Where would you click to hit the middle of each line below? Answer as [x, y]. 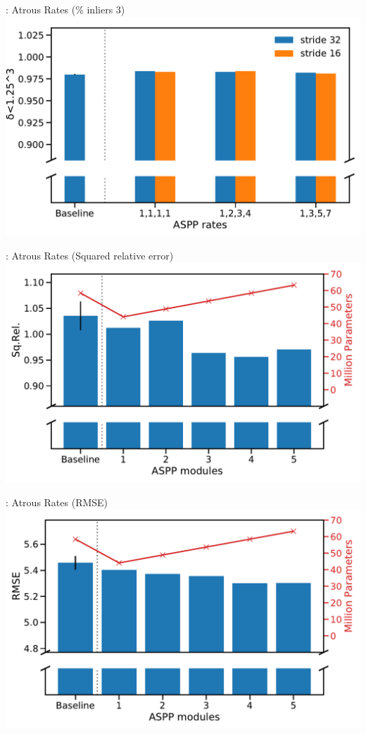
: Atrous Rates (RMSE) [57, 502]
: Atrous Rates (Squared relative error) [90, 256]
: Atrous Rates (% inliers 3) [65, 9]
